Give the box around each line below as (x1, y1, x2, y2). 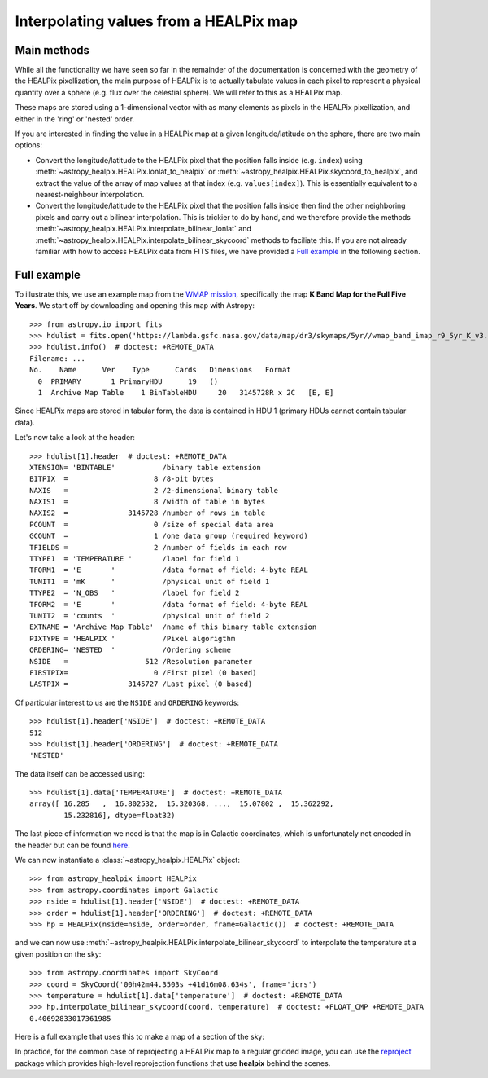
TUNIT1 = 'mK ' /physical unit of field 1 (29, 577, 270, 586)
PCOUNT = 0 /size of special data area (29, 520, 274, 529)
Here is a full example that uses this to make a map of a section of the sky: (15, 1032, 264, 1042)
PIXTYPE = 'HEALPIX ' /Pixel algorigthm (29, 634, 236, 643)
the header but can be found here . (15, 840, 130, 850)
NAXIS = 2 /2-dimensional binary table (29, 486, 278, 495)
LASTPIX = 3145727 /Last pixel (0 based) (29, 680, 253, 689)
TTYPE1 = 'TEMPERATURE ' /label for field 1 (29, 554, 240, 564)
